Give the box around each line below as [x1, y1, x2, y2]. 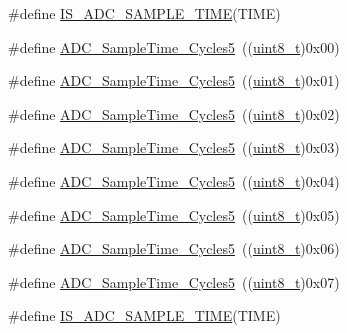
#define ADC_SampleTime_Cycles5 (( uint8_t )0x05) [8, 204, 340, 225]
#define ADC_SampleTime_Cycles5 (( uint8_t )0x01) [8, 70, 340, 91]
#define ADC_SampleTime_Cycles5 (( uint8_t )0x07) [8, 271, 340, 292]
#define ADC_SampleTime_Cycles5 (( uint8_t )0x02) [8, 103, 340, 124]
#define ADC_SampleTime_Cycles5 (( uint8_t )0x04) [8, 170, 340, 191]
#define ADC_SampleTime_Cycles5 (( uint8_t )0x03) [8, 137, 340, 158]
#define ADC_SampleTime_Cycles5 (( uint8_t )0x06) [8, 238, 340, 259]
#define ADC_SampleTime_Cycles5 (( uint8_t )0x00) [8, 36, 340, 57]
